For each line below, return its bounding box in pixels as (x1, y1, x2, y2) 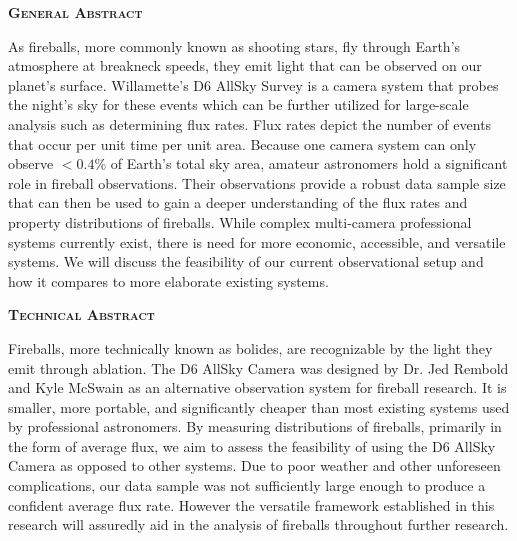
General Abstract (8, 2, 143, 22)
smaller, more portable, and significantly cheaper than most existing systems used (8, 396, 510, 417)
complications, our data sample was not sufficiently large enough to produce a (8, 475, 486, 496)
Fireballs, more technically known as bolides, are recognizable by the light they (8, 337, 493, 358)
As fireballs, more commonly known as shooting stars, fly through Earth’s (8, 35, 461, 56)
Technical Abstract (8, 304, 155, 325)
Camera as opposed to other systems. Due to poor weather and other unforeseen (8, 455, 501, 476)
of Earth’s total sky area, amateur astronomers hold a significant (110, 153, 508, 174)
